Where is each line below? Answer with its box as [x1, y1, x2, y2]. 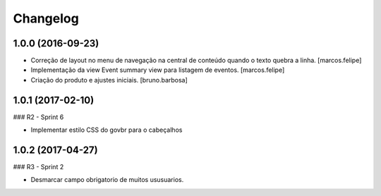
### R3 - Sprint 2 [13, 163, 64, 171]
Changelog [13, 11, 79, 26]
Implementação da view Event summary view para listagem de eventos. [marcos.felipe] [30, 66, 285, 74]
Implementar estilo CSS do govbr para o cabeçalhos [30, 125, 183, 134]
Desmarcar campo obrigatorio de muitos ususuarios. [30, 176, 184, 184]
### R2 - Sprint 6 [13, 113, 64, 121]
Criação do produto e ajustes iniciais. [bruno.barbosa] [30, 75, 188, 84]
